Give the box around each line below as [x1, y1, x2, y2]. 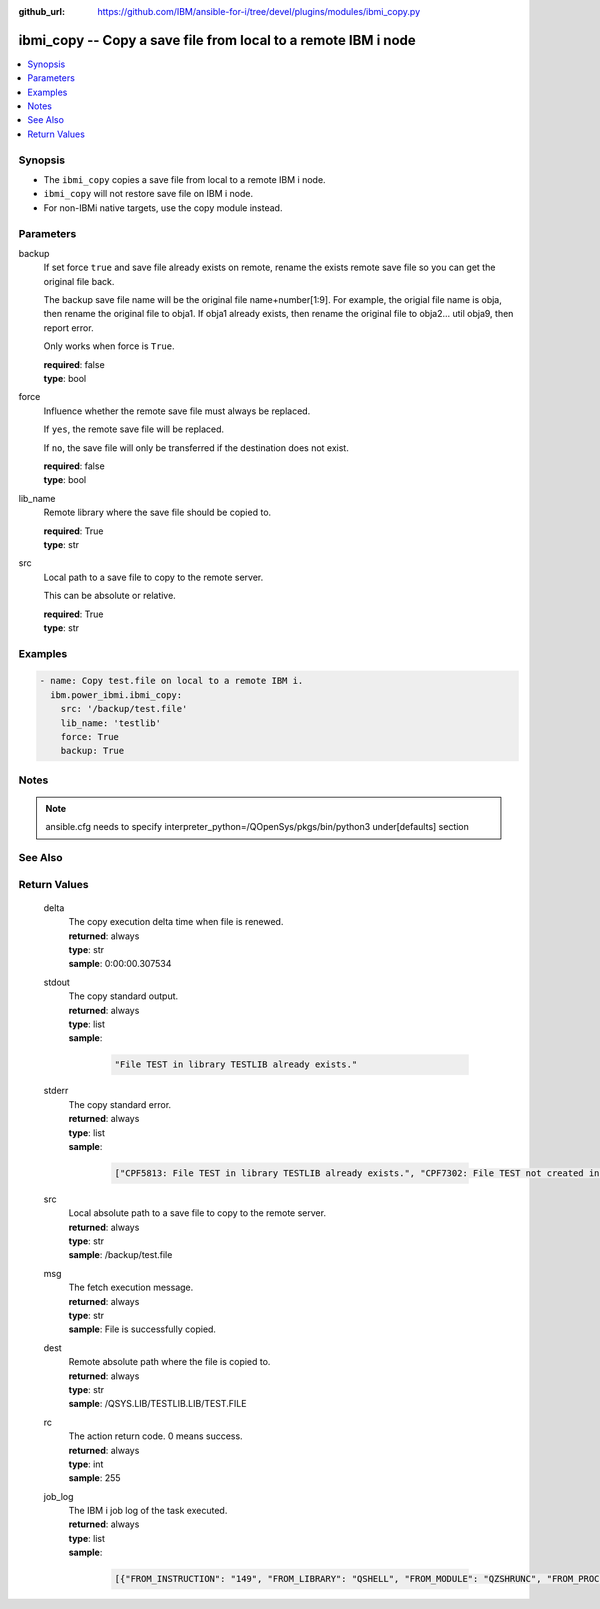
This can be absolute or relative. [43, 590, 177, 602]
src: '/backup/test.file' [60, 703, 188, 715]
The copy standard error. [68, 1098, 172, 1110]
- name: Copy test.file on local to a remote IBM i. [39, 675, 304, 687]
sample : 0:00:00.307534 [68, 958, 172, 970]
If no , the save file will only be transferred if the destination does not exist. [43, 441, 349, 454]
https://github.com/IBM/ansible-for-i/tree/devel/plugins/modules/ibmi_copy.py [97, 6, 420, 17]
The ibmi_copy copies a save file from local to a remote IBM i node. [43, 174, 326, 185]
